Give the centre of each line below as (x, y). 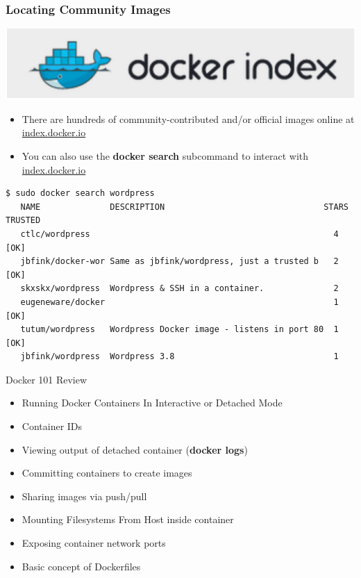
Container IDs (52, 426)
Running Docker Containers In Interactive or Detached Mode (152, 403)
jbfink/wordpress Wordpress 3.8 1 (179, 357)
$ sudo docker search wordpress (80, 193)
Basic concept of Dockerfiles (81, 566)
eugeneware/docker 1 (179, 302)
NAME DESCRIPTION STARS (184, 207)
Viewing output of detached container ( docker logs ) (135, 449)
